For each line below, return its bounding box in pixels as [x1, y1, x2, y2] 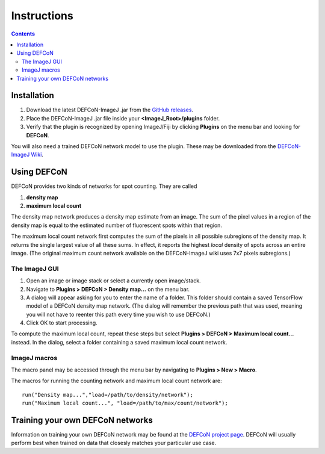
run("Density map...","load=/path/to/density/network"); [22, 391, 194, 398]
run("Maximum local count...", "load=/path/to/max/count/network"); [22, 400, 228, 406]
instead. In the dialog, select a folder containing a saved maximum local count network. [11, 338, 227, 346]
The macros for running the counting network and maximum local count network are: [11, 377, 222, 385]
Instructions [11, 9, 73, 22]
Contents [11, 30, 36, 37]
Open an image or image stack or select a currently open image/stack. [26, 277, 201, 284]
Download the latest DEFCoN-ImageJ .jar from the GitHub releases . [26, 106, 194, 114]
